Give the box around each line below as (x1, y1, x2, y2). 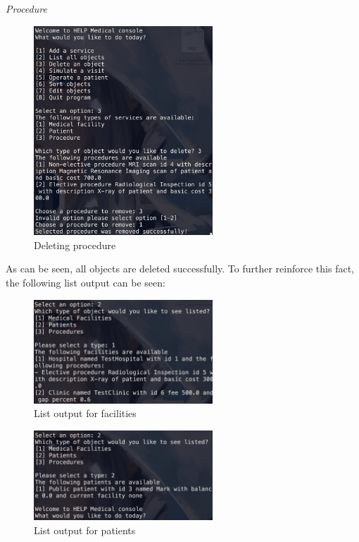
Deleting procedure (34, 237, 116, 252)
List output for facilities (34, 406, 137, 421)
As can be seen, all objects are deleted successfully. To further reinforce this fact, (6, 261, 354, 276)
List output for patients (34, 522, 136, 537)
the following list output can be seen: (6, 275, 165, 290)
